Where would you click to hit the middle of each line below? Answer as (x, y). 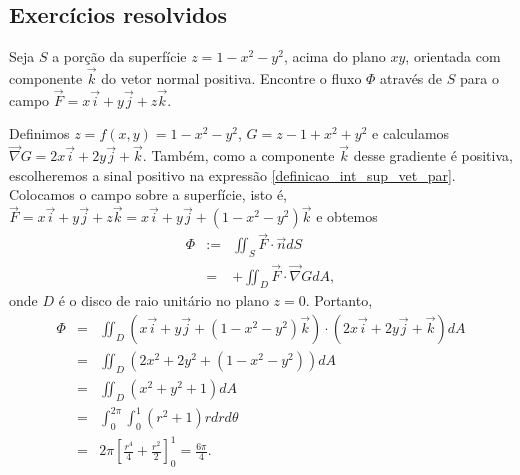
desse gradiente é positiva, (433, 155)
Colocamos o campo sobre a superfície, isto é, (148, 194)
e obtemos (347, 216)
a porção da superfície (119, 56)
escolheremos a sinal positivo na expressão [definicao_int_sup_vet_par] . (232, 174)
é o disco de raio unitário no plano (163, 300)
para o (479, 78)
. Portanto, (339, 300)
